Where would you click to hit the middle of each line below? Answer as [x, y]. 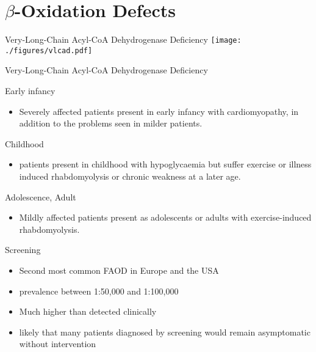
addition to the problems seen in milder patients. [111, 123]
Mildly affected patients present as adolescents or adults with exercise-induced [165, 217]
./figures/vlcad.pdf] [49, 50]
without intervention [58, 344]
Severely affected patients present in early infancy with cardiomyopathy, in [159, 111]
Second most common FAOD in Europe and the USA [119, 270]
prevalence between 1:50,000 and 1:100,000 [99, 291]
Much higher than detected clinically [88, 311]
